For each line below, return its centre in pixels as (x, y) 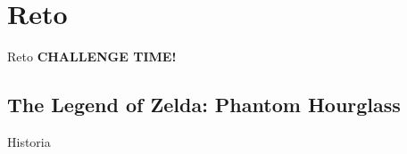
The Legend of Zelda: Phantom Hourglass (204, 105)
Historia (29, 141)
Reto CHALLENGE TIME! (92, 57)
